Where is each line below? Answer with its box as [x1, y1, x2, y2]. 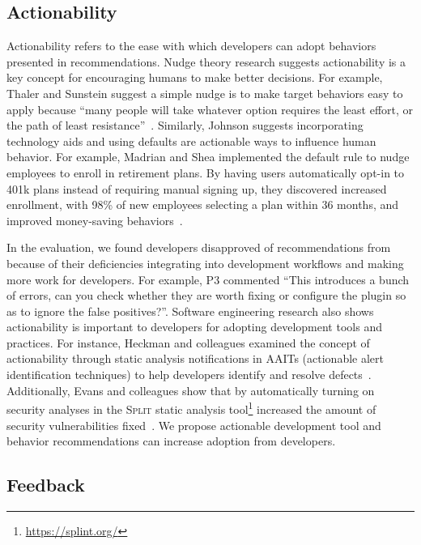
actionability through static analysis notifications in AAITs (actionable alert [6, 350, 385, 367]
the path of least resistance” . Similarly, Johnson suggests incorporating [6, 117, 364, 134]
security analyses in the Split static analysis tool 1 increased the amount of [6, 398, 376, 417]
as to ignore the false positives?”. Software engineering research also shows [6, 302, 374, 319]
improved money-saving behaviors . [6, 211, 183, 228]
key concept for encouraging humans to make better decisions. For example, [6, 69, 383, 86]
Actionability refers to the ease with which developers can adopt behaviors [6, 37, 376, 54]
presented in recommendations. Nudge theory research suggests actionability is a [6, 53, 406, 70]
